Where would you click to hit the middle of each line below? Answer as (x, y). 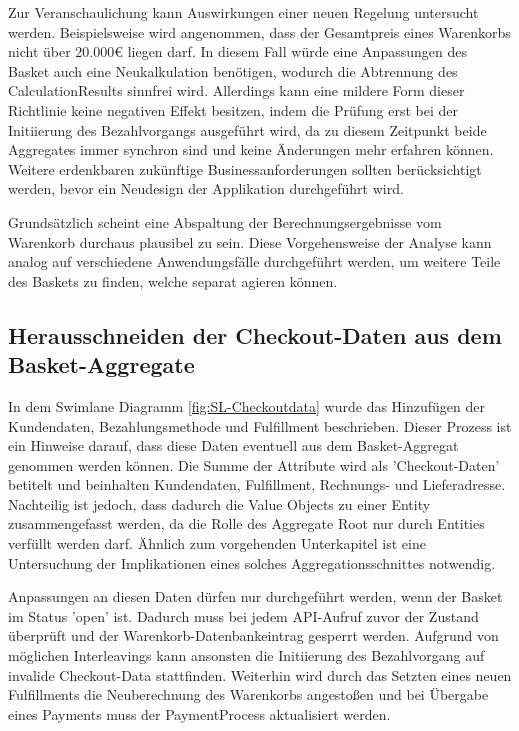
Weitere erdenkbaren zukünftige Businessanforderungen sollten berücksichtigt (245, 168)
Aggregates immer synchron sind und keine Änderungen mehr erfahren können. (251, 149)
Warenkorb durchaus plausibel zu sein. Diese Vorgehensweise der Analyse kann (250, 241)
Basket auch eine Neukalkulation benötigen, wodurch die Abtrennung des (233, 70)
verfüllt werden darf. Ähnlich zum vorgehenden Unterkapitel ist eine (217, 543)
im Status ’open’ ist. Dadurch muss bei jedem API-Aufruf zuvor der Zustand (243, 615)
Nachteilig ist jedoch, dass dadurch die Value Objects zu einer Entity (219, 503)
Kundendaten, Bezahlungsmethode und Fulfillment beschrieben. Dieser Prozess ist (260, 425)
